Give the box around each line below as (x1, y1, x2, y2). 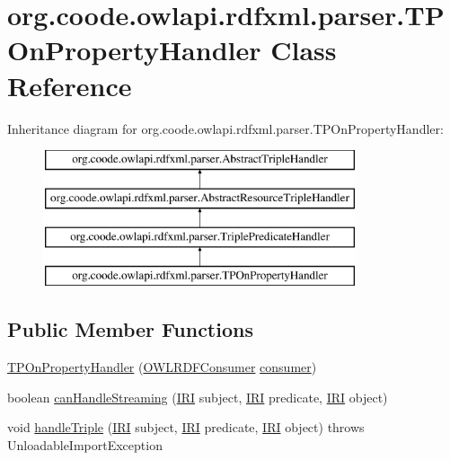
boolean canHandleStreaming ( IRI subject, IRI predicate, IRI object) (7, 387, 388, 406)
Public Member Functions (7, 315, 253, 343)
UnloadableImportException (7, 435, 163, 454)
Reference (7, 66, 132, 103)
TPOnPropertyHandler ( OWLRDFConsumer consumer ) (7, 358, 317, 376)
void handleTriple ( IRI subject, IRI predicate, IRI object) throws (7, 418, 365, 437)
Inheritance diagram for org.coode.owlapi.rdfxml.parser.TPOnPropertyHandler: (7, 119, 444, 137)
